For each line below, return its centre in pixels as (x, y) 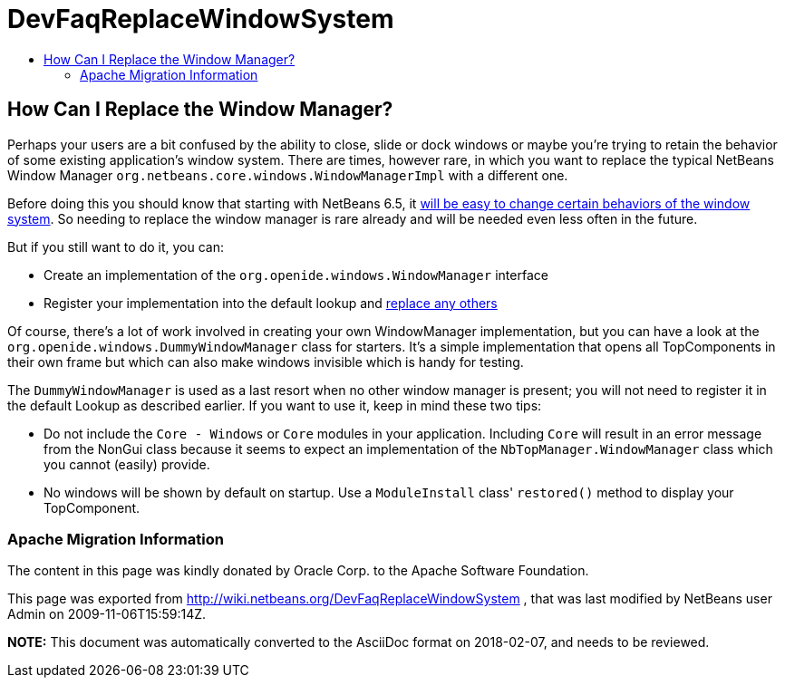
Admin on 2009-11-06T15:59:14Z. (107, 614)
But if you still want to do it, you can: (116, 246)
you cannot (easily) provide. (127, 464)
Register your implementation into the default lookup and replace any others (271, 303)
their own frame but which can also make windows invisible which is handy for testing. (266, 362)
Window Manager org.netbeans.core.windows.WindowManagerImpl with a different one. (288, 175)
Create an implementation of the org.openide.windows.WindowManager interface (296, 275)
